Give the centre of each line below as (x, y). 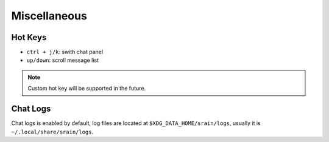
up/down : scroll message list (63, 60)
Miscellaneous (49, 16)
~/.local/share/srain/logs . (52, 132)
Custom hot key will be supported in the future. (87, 89)
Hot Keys (29, 37)
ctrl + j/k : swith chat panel (65, 52)
